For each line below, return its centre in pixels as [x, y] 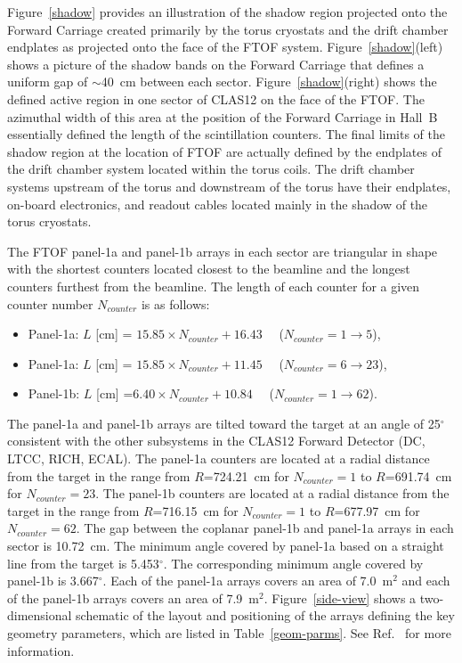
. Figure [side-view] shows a [340, 598]
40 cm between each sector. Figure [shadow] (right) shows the [269, 82]
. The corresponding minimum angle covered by [293, 563]
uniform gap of [48, 82]
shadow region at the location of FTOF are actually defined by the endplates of [224, 151]
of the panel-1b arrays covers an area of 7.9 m [134, 598]
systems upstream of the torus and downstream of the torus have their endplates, [229, 186]
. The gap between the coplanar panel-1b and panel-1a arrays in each [265, 528]
